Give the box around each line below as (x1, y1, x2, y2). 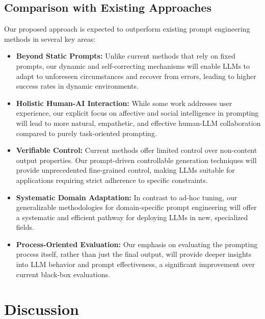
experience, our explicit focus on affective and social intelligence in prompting (16, 108, 259, 118)
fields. (16, 222, 34, 232)
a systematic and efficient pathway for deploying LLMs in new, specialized (16, 211, 248, 222)
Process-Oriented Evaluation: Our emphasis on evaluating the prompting (16, 238, 258, 249)
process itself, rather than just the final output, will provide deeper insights (16, 249, 252, 259)
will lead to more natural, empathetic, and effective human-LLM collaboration (16, 117, 261, 128)
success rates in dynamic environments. (16, 81, 139, 91)
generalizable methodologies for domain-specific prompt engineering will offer (16, 202, 257, 212)
